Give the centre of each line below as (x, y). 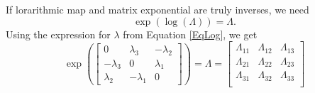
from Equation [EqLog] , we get (190, 34)
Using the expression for (58, 34)
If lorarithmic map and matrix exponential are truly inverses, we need (157, 9)
